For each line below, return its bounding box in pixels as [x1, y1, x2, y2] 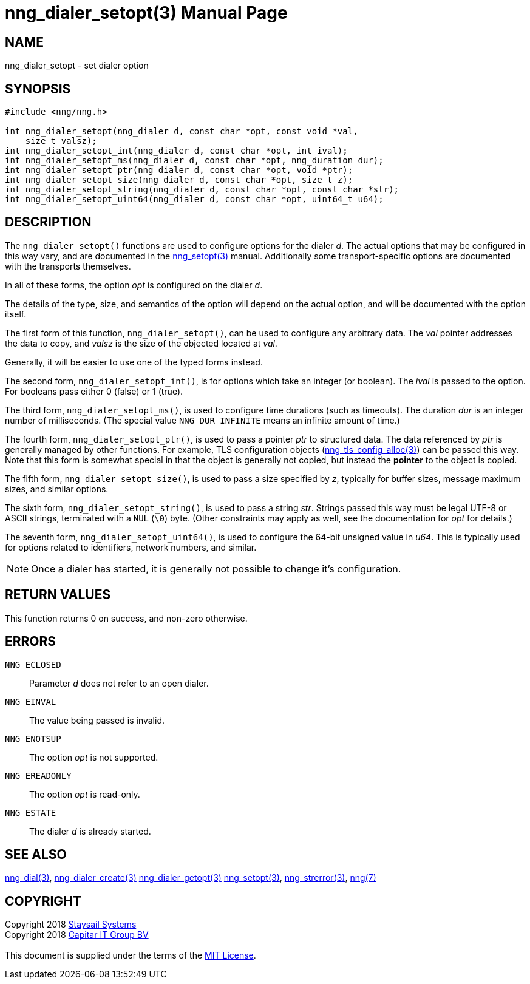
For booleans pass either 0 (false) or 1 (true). [5, 385, 183, 396]
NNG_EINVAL [5, 696, 56, 707]
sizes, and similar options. [5, 483, 109, 494]
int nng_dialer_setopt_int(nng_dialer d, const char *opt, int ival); [5, 146, 348, 156]
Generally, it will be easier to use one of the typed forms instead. [5, 356, 263, 367]
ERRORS [5, 634, 56, 650]
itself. [5, 308, 27, 319]
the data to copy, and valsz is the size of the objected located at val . [5, 338, 277, 348]
